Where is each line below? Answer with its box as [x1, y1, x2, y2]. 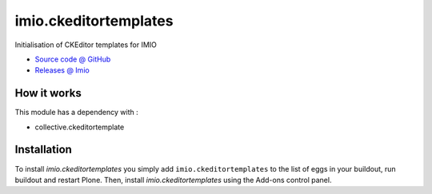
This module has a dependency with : [14, 108, 139, 117]
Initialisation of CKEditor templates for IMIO [14, 40, 158, 49]
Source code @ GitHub [34, 54, 111, 64]
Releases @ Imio [34, 65, 90, 75]
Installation [14, 143, 72, 156]
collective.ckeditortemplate [34, 122, 125, 132]
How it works [14, 86, 82, 100]
